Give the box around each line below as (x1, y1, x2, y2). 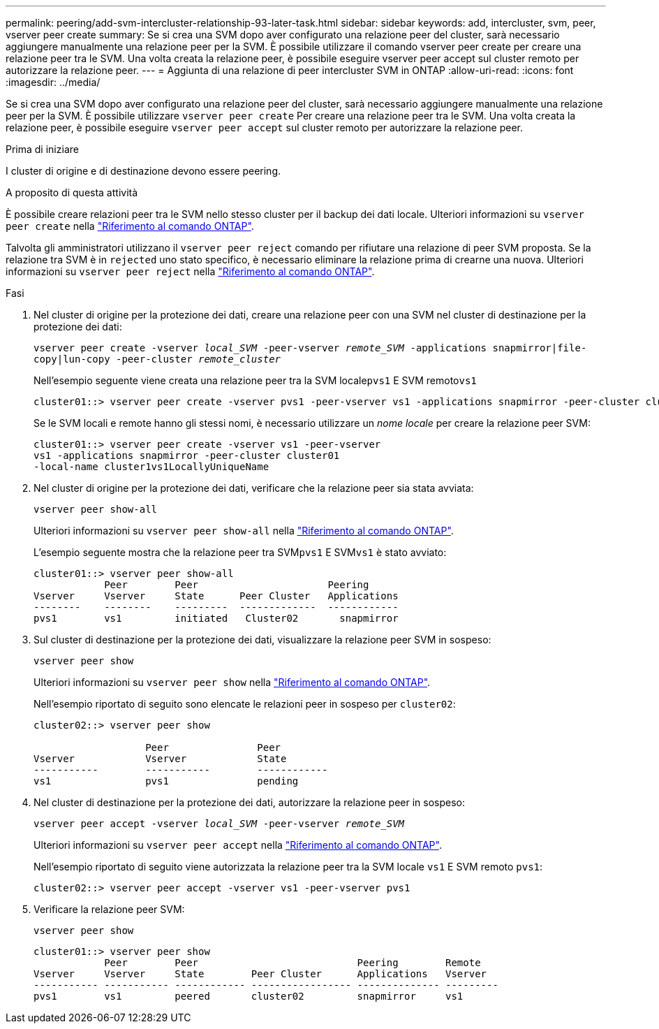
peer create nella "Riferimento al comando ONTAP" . (6, 220, 254, 232)
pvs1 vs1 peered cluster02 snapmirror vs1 (34, 991, 464, 1002)
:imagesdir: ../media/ (6, 76, 101, 88)
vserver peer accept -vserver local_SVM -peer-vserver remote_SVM (34, 818, 405, 829)
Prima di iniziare (6, 143, 79, 155)
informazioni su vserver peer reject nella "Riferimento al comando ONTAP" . (6, 265, 375, 277)
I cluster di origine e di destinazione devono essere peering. (6, 165, 281, 177)
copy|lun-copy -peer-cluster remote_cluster (34, 353, 281, 365)
